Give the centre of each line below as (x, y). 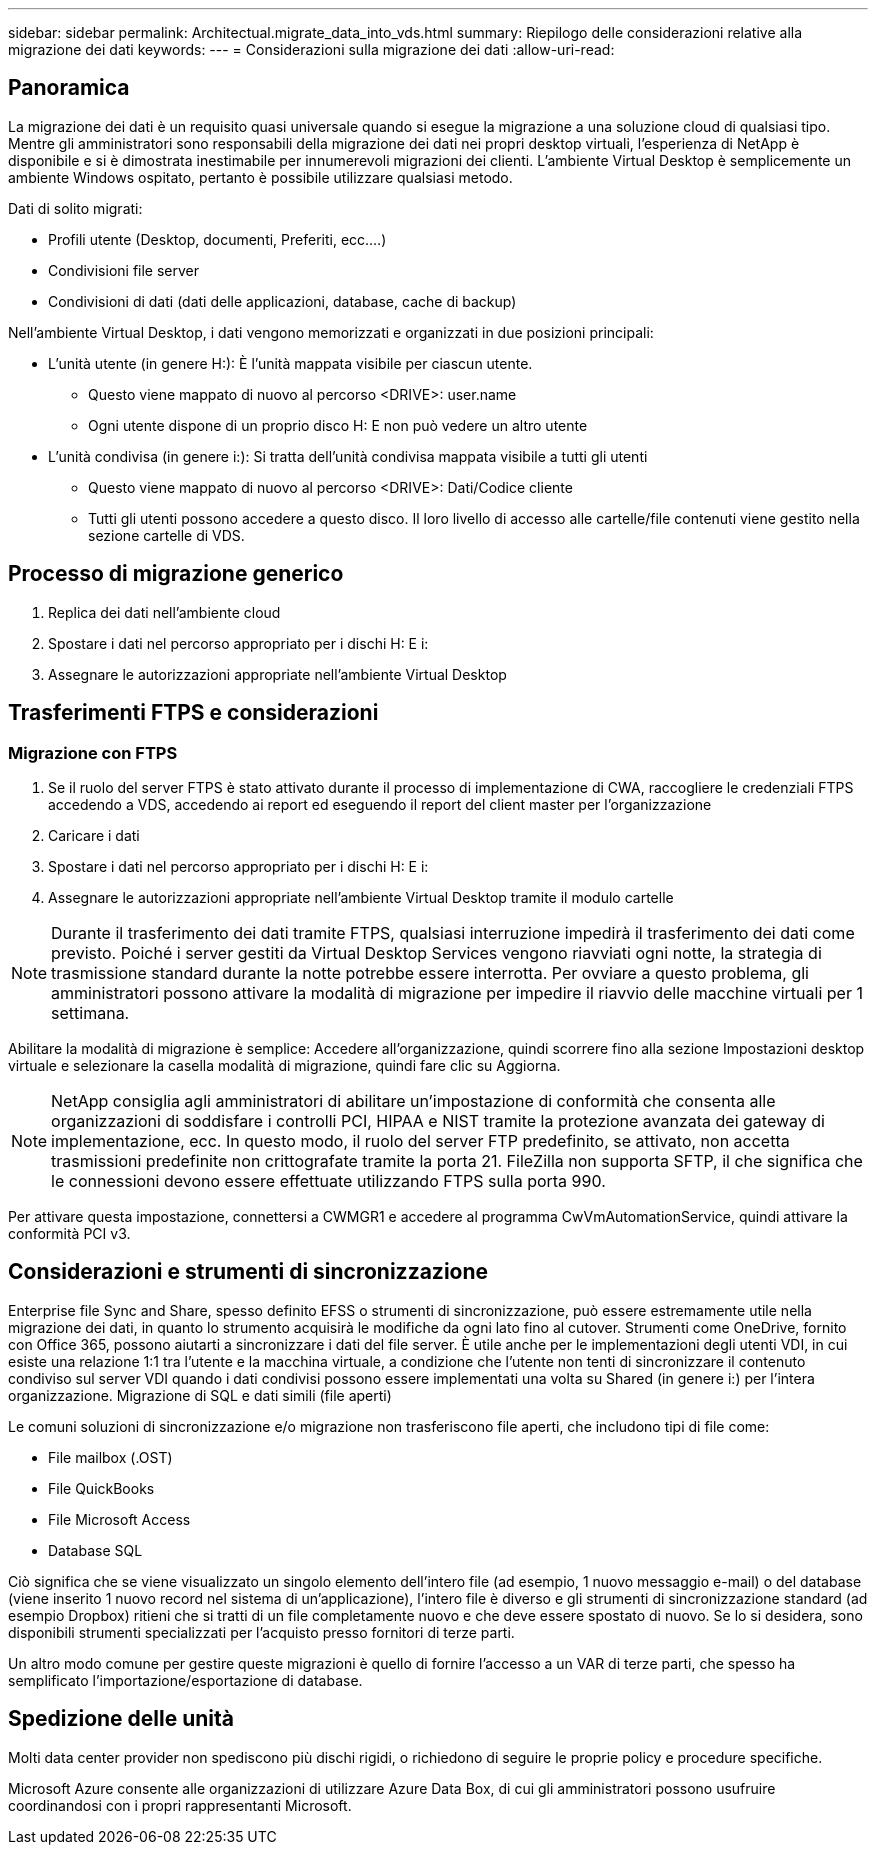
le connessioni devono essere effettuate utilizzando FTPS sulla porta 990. (328, 1180)
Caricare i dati (94, 835)
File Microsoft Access (119, 1519)
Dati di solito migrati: (75, 208)
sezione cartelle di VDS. (166, 535)
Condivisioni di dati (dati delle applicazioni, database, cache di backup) (282, 301)
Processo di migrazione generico (176, 574)
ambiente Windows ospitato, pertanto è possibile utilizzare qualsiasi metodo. (260, 177)
